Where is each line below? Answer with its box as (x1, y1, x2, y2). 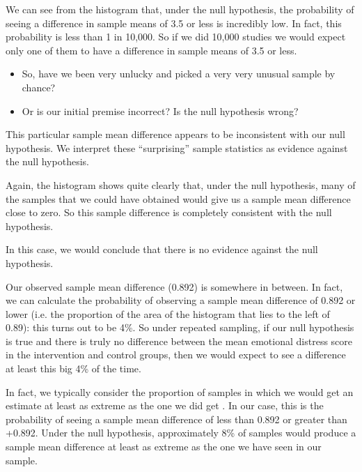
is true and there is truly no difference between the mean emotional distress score (6, 333, 353, 348)
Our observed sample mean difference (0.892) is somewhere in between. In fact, (6, 279, 343, 294)
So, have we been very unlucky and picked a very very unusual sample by (22, 66, 336, 81)
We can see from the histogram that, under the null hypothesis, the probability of (6, 2, 354, 16)
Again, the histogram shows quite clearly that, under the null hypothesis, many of (6, 177, 356, 192)
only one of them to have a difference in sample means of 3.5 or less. (6, 43, 297, 57)
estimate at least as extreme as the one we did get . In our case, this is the (6, 398, 324, 413)
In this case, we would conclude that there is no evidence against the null (6, 242, 318, 257)
